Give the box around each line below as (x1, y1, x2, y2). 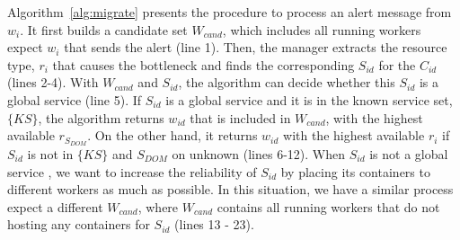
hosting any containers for (7, 215, 150, 234)
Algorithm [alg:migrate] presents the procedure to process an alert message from (7, 3, 452, 21)
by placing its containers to (280, 162, 430, 181)
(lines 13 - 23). (174, 215, 254, 234)
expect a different (7, 197, 103, 216)
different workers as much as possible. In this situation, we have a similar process (7, 180, 454, 199)
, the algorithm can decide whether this (178, 73, 395, 92)
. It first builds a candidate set (20, 20, 188, 39)
